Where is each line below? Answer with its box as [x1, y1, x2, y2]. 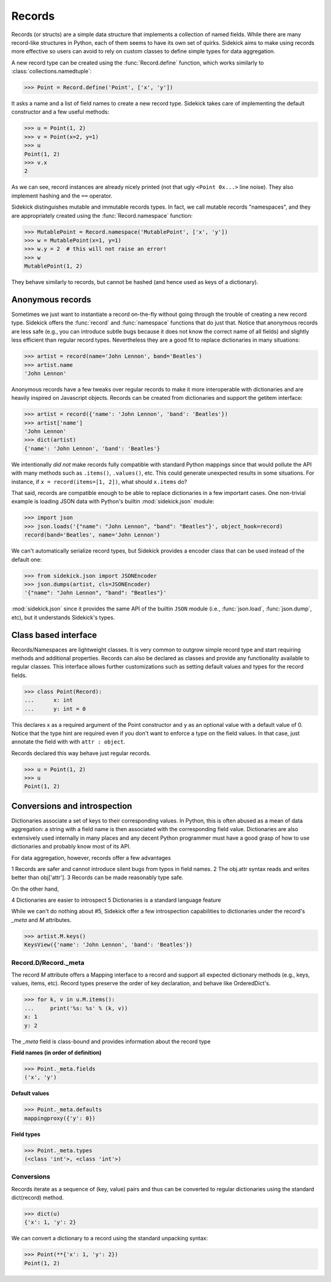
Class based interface [11, 629, 97, 640]
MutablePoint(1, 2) [24, 263, 83, 270]
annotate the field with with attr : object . [11, 738, 126, 745]
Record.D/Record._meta [11, 958, 85, 967]
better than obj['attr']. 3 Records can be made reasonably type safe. [11, 874, 184, 881]
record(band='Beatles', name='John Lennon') [24, 531, 161, 539]
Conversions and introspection [11, 800, 132, 811]
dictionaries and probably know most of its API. [11, 843, 131, 850]
